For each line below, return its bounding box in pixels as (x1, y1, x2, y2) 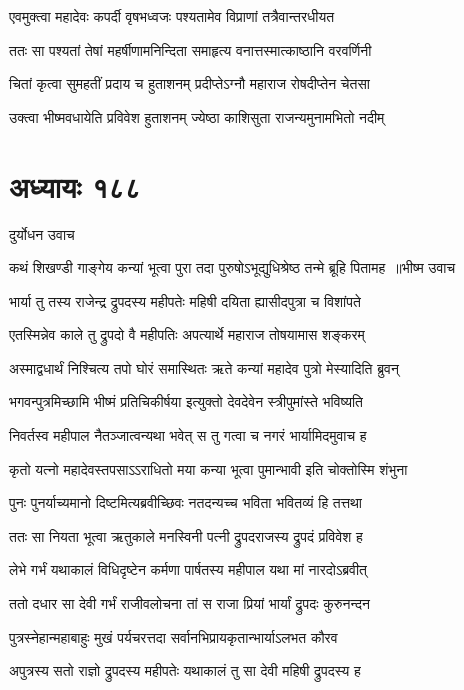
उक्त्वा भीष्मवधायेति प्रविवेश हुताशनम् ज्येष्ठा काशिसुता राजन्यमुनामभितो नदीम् (9, 106, 385, 127)
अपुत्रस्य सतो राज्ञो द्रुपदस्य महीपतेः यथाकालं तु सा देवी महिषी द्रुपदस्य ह (9, 660, 361, 681)
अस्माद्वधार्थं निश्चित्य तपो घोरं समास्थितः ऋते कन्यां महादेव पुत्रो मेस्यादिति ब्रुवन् (9, 357, 399, 378)
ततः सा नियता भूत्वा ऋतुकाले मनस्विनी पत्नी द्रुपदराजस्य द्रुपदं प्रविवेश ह (9, 525, 363, 546)
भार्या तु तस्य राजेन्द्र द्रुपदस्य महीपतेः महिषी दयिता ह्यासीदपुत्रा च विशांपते (9, 290, 361, 311)
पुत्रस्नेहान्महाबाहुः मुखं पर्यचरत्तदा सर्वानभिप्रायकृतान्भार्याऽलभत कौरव (9, 626, 338, 647)
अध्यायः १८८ (9, 165, 141, 206)
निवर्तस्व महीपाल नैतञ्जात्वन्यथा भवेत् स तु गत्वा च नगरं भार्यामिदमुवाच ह (9, 425, 367, 446)
